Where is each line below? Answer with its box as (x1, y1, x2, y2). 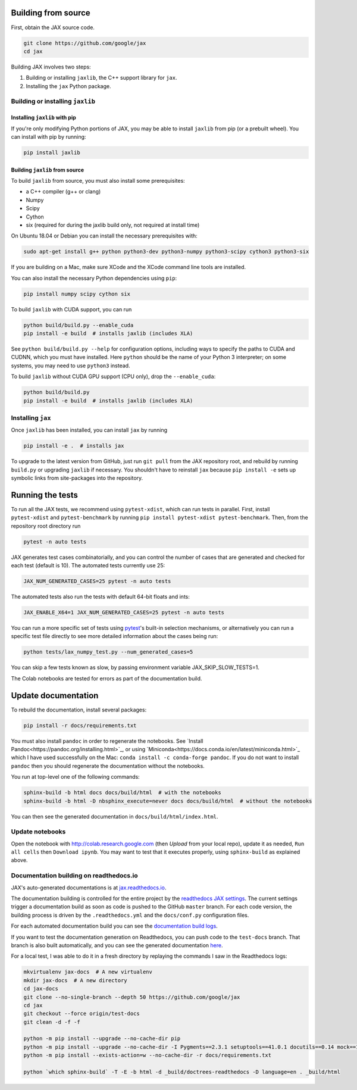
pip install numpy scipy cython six (23, 291, 131, 297)
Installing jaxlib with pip (11, 114, 77, 121)
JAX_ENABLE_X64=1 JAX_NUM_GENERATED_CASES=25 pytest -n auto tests (23, 609, 225, 616)
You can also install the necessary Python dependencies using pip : (11, 274, 177, 282)
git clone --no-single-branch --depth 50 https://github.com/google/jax (23, 994, 240, 1000)
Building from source (11, 8, 90, 18)
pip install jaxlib (23, 149, 80, 156)
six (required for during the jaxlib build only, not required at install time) (26, 221, 200, 229)
